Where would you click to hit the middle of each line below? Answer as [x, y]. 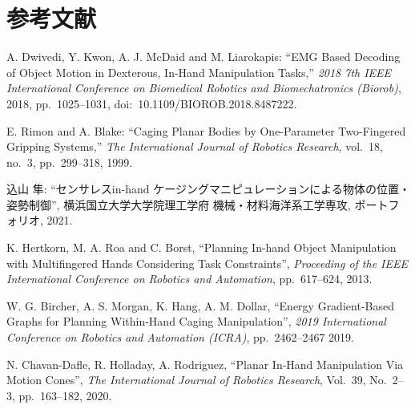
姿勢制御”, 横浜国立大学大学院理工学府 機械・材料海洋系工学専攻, [179, 204]
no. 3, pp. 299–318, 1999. [70, 162]
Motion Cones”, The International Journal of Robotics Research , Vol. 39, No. [197, 380]
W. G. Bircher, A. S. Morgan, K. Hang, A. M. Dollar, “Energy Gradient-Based [200, 305]
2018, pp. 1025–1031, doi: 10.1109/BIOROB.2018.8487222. [152, 103]
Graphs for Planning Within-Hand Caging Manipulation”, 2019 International [196, 321]
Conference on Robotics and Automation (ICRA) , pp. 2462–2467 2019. [180, 337]
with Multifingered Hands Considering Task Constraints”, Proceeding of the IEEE [207, 263]
